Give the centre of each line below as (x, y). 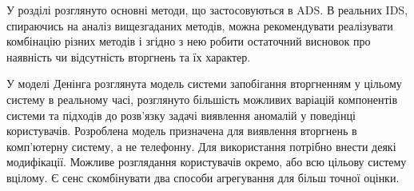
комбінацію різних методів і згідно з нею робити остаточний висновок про (189, 41)
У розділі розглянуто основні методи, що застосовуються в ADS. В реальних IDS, (207, 10)
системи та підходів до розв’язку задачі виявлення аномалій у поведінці (181, 115)
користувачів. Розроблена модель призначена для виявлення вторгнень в (182, 131)
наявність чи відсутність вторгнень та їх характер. (129, 56)
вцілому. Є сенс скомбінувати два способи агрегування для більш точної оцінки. (203, 177)
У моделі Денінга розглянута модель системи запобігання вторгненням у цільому (204, 84)
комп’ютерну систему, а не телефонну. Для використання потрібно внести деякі (201, 146)
